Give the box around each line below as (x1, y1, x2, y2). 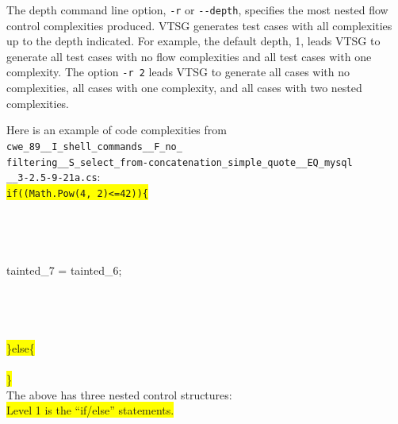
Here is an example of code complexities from (6, 121, 227, 138)
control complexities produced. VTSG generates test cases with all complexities (6, 17, 392, 33)
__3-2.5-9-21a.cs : (6, 168, 101, 185)
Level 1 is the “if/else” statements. (6, 402, 174, 418)
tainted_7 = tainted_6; (6, 261, 122, 278)
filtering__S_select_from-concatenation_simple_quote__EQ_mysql (6, 156, 353, 168)
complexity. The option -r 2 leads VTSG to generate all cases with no (6, 64, 350, 80)
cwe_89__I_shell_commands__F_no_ (6, 141, 182, 152)
